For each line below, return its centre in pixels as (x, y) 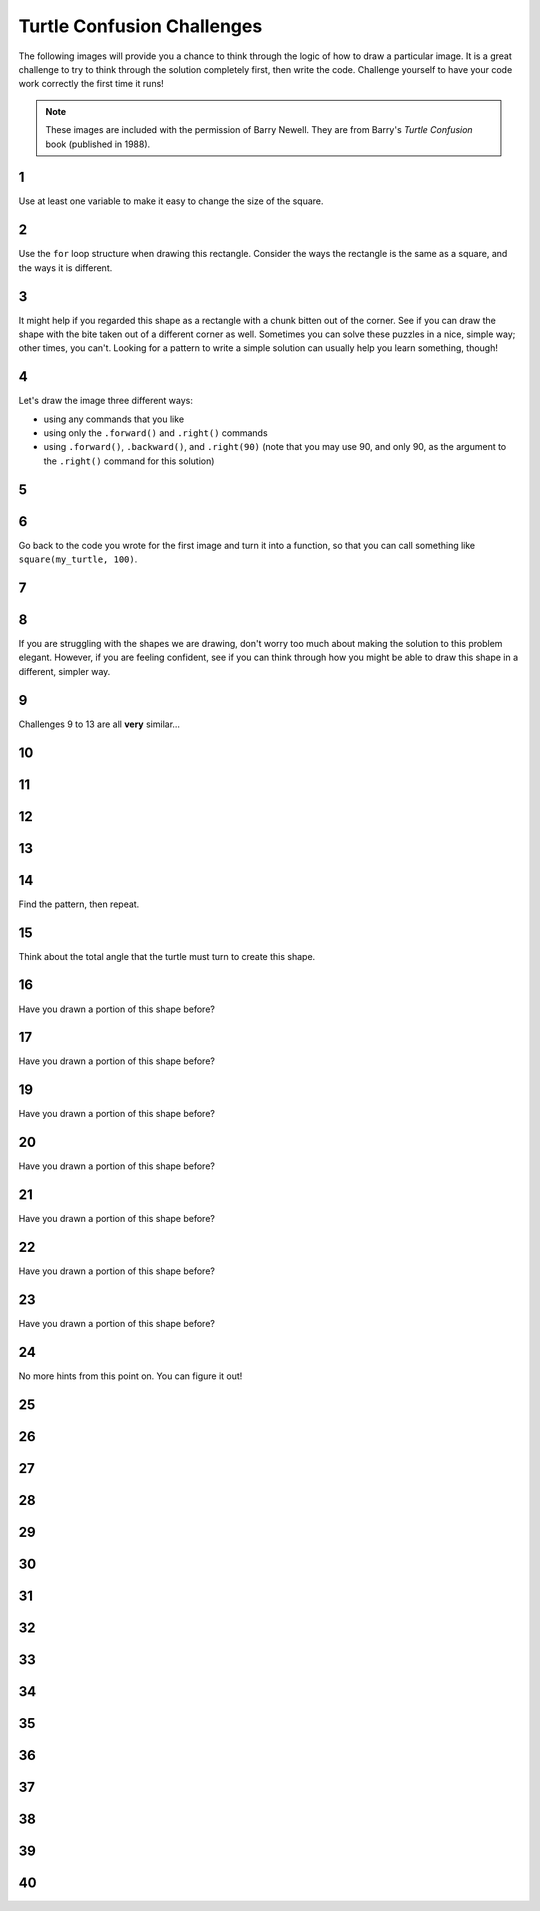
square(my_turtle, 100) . (78, 559)
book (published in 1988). (98, 144)
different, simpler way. (64, 671)
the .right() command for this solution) (129, 461)
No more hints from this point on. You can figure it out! (130, 1376)
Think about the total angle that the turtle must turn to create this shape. (167, 956)
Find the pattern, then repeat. (79, 904)
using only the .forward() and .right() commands (156, 433)
